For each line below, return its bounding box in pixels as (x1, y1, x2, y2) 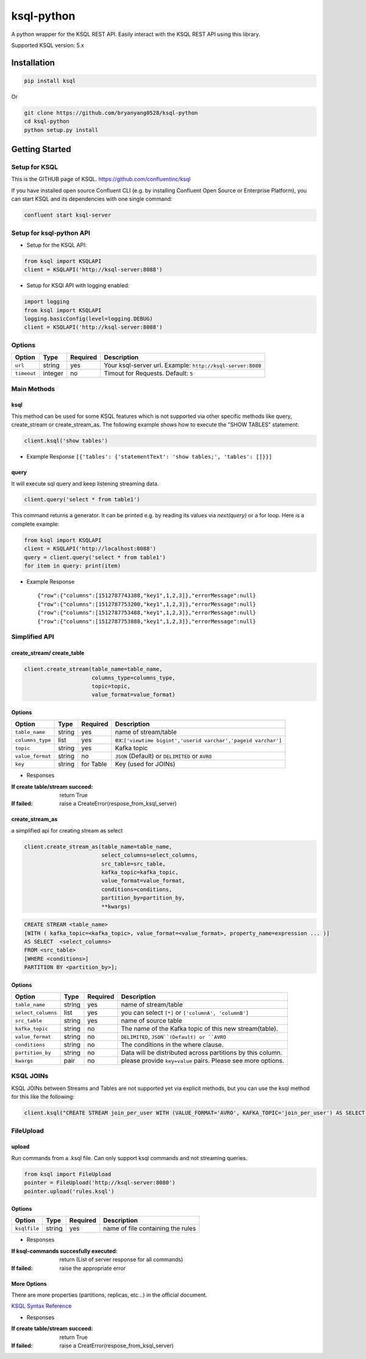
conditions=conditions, (101, 886, 173, 893)
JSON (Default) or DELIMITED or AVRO (115, 752, 212, 761)
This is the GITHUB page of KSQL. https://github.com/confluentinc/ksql (11, 176, 191, 183)
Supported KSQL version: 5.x (11, 41, 85, 49)
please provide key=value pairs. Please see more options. (121, 1056, 285, 1065)
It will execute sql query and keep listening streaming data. (11, 479, 159, 487)
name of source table (121, 1016, 182, 1025)
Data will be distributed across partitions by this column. (121, 1049, 283, 1057)
